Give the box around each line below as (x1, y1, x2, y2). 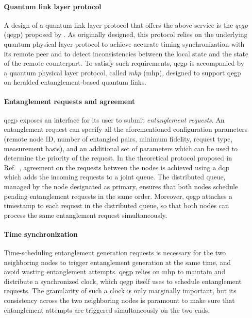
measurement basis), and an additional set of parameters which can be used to (4, 143, 238, 153)
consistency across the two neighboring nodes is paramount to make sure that (4, 295, 235, 305)
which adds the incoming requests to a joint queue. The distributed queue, (4, 172, 226, 182)
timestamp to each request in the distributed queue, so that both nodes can (4, 200, 229, 211)
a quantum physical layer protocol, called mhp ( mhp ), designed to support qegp (4, 67, 241, 77)
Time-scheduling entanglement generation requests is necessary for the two (4, 247, 226, 258)
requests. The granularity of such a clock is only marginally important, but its (4, 285, 236, 296)
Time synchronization (4, 229, 78, 239)
